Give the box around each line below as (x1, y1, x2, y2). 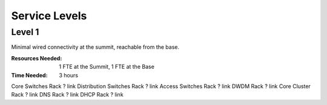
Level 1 (11, 27, 39, 37)
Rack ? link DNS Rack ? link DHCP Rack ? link (11, 91, 124, 98)
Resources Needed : (11, 54, 62, 62)
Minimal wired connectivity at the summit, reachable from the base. (11, 43, 180, 51)
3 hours (59, 71, 79, 78)
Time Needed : (11, 71, 48, 78)
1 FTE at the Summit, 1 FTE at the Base (59, 63, 154, 71)
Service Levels (11, 9, 87, 22)
